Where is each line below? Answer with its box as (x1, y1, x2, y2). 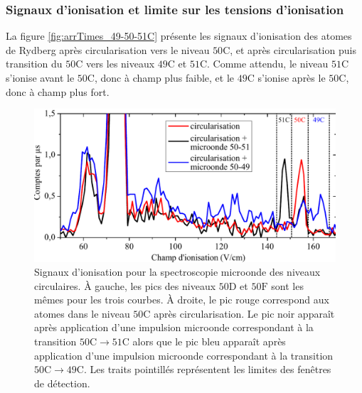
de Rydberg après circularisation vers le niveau (6, 42, 210, 57)
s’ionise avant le (6, 70, 75, 85)
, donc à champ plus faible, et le (94, 70, 235, 85)
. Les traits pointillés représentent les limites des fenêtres (83, 362, 331, 377)
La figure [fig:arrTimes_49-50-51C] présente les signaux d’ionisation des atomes (6, 28, 352, 43)
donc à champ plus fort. (6, 84, 110, 99)
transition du (6, 56, 63, 71)
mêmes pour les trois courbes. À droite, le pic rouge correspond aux (34, 292, 329, 307)
